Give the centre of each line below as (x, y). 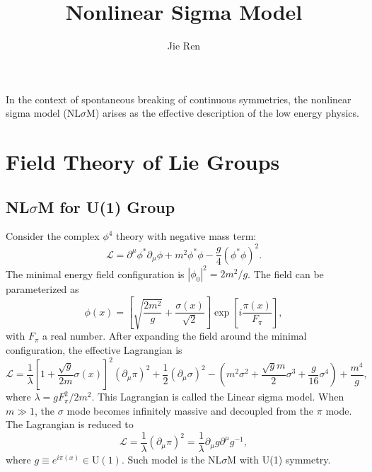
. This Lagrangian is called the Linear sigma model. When (218, 397)
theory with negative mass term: (186, 236)
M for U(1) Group (106, 206)
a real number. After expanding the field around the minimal (174, 336)
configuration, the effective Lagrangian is (94, 350)
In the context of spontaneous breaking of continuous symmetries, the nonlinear (179, 99)
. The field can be (286, 274)
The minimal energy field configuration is (95, 274)
